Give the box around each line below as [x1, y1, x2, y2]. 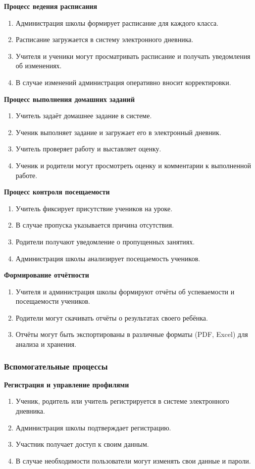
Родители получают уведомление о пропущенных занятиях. [15, 236, 195, 246]
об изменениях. [15, 60, 62, 71]
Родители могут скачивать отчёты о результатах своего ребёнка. [15, 312, 208, 323]
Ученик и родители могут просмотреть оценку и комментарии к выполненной [15, 160, 252, 170]
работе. [15, 170, 38, 180]
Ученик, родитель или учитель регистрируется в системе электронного [15, 396, 229, 406]
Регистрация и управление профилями [4, 379, 129, 389]
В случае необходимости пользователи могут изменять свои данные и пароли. [15, 455, 251, 466]
